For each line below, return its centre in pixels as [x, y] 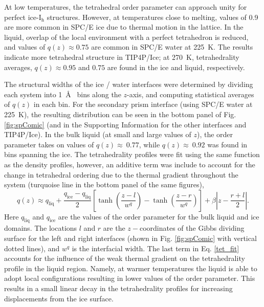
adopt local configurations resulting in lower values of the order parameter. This [130, 278]
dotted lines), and [32, 248]
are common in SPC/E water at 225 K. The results [172, 47]
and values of [25, 47]
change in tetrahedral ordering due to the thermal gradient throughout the [121, 174]
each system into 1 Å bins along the [63, 94]
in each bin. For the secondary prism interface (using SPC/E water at [143, 104]
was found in [227, 144]
